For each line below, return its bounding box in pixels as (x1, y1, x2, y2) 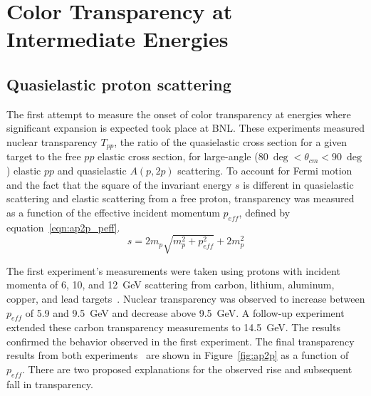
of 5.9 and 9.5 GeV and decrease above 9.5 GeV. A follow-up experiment (25, 305, 345, 320)
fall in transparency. (6, 376, 93, 391)
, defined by (239, 204, 291, 219)
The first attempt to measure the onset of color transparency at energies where (6, 106, 351, 121)
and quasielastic (57, 163, 127, 177)
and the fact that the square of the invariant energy (6, 177, 232, 192)
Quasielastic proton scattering (6, 73, 231, 95)
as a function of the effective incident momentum (6, 204, 220, 219)
